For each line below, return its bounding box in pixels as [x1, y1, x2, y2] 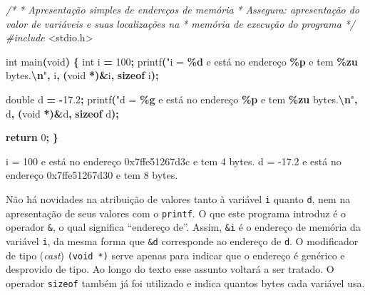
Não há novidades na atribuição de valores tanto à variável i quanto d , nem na [6, 191, 351, 206]
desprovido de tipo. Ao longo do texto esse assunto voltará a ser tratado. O [6, 262, 334, 276]
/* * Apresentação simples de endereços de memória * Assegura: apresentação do [6, 2, 360, 16]
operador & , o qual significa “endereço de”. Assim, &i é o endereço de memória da [6, 219, 361, 234]
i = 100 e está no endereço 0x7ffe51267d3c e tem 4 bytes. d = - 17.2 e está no [6, 153, 341, 168]
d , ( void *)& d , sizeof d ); [6, 105, 119, 120]
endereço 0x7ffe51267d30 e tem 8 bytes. [6, 167, 178, 182]
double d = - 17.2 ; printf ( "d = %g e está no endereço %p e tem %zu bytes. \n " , [6, 91, 358, 106]
